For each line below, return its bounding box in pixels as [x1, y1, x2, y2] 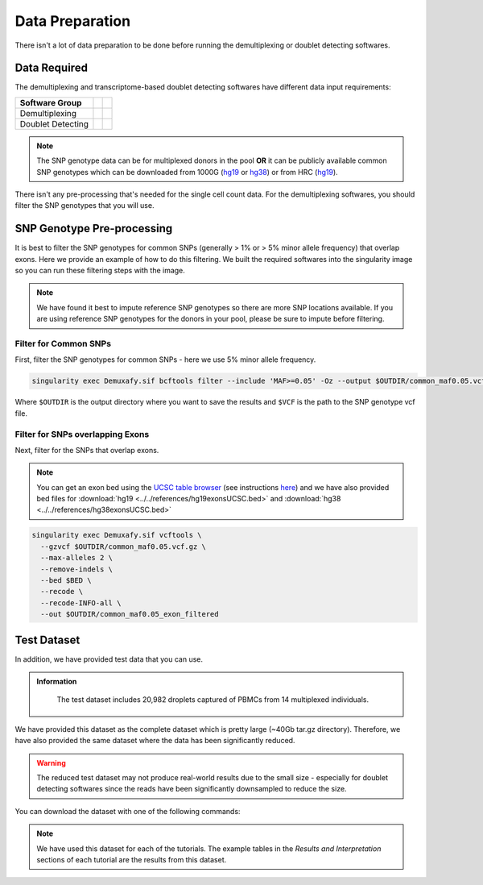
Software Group [19, 97, 82, 108]
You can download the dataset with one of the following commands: [14, 806, 241, 816]
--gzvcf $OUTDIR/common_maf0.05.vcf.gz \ [40, 542, 207, 551]
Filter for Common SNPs [14, 339, 112, 350]
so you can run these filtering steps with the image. [14, 266, 185, 276]
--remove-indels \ [40, 564, 113, 574]
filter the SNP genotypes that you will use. [14, 201, 155, 210]
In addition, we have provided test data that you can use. [14, 654, 204, 664]
